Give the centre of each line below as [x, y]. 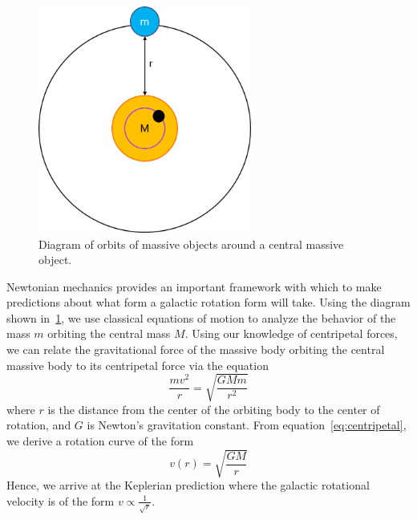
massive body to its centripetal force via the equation [138, 365]
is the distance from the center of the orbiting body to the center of [214, 409]
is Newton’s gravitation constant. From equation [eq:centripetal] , [247, 425]
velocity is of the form [61, 500]
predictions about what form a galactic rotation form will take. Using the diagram [208, 302]
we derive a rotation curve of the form [100, 441]
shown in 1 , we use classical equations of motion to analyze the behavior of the [201, 317]
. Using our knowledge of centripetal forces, [291, 333]
